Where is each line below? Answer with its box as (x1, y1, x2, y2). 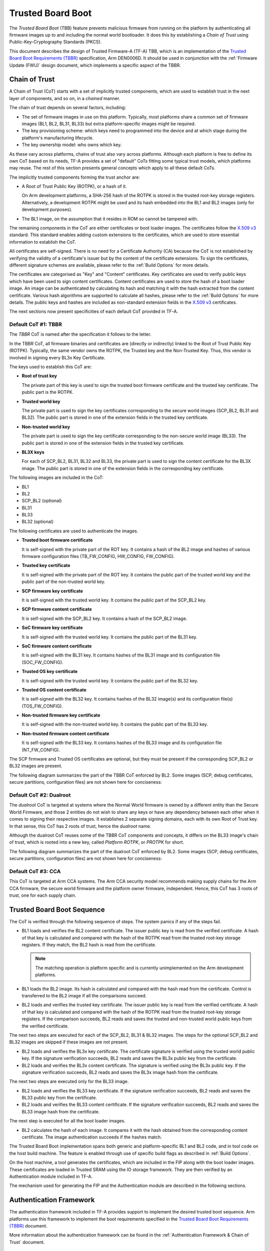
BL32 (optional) (21, 518, 54, 525)
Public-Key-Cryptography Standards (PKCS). (9, 39, 102, 45)
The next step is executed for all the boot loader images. (9, 1118, 126, 1124)
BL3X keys (21, 449, 44, 455)
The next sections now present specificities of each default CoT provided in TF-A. (9, 308, 178, 315)
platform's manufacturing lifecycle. (21, 135, 94, 141)
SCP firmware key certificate (21, 588, 83, 594)
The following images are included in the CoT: (9, 474, 103, 480)
